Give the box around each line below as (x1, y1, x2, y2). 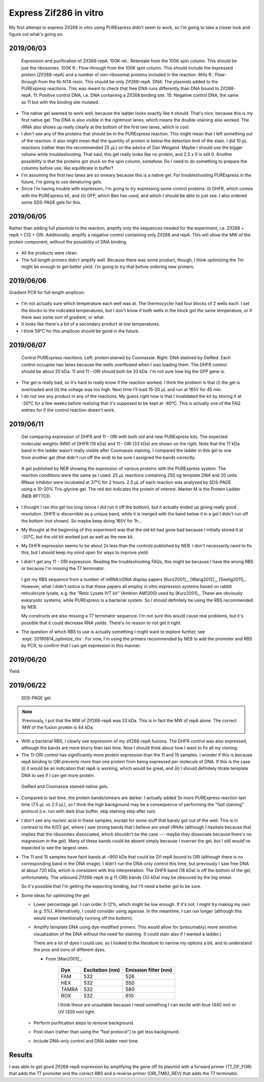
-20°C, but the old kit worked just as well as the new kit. (21, 534, 134, 540)
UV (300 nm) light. (58, 1008, 95, 1014)
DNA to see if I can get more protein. (21, 772, 95, 778)
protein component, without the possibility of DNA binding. (9, 239, 128, 245)
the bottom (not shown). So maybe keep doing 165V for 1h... (21, 517, 142, 524)
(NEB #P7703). (21, 493, 51, 499)
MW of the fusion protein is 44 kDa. (22, 724, 94, 730)
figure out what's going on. (9, 31, 64, 37)
